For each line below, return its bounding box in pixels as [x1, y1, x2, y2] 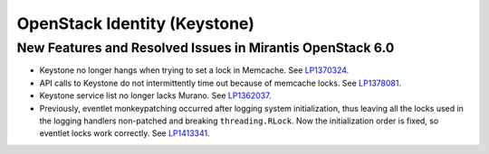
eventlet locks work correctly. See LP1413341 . [39, 128, 210, 139]
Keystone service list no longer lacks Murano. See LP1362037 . [39, 90, 272, 101]
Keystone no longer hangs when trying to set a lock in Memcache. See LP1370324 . [39, 65, 350, 76]
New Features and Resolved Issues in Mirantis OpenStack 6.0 [16, 40, 395, 56]
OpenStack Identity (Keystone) [16, 14, 255, 33]
